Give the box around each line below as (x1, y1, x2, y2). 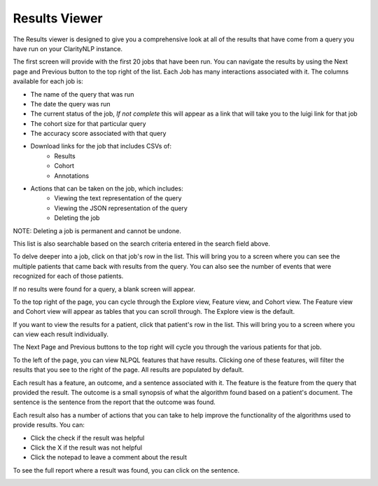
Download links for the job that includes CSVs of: (30, 142, 171, 151)
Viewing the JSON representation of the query (54, 204, 188, 212)
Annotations (54, 172, 90, 180)
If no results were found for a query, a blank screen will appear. (13, 284, 195, 293)
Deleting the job (54, 214, 100, 222)
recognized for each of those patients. (13, 272, 124, 280)
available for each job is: (13, 77, 83, 85)
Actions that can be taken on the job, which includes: (30, 184, 183, 193)
